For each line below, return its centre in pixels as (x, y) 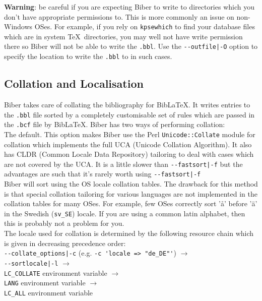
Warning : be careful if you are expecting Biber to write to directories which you (129, 7)
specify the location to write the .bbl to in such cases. (88, 56)
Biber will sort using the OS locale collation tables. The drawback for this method (131, 184)
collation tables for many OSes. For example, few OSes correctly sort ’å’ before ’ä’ (131, 203)
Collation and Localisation (74, 83)
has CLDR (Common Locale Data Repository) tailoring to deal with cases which (129, 154)
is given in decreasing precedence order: (65, 243)
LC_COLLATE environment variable (56, 273)
